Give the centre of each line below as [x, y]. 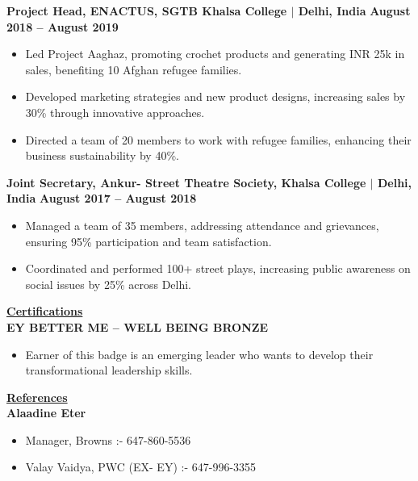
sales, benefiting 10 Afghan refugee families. [134, 69]
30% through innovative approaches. [115, 112]
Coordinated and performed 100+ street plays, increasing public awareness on [218, 268]
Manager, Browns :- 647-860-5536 [108, 439]
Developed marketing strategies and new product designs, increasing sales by [215, 96]
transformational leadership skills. [109, 370]
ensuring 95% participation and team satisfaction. [148, 241]
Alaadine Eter [46, 413]
